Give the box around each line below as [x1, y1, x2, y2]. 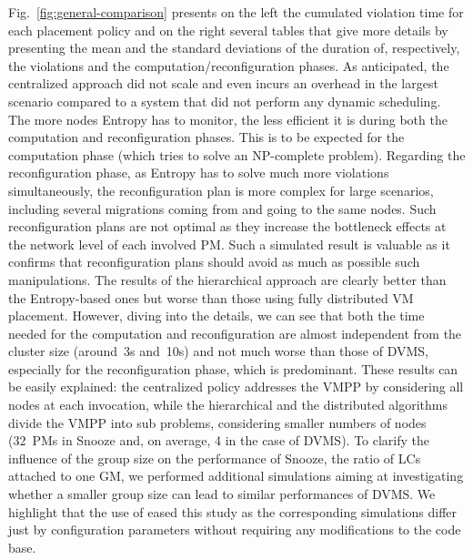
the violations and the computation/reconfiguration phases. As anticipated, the [8, 56, 449, 75]
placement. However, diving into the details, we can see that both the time [8, 306, 425, 325]
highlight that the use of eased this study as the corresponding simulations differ [8, 502, 458, 521]
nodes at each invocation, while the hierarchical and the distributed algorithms [8, 395, 448, 414]
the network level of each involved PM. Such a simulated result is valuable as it [8, 234, 450, 253]
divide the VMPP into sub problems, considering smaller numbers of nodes [8, 412, 427, 432]
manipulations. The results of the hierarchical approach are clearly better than [8, 270, 447, 289]
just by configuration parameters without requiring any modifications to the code [8, 520, 461, 539]
